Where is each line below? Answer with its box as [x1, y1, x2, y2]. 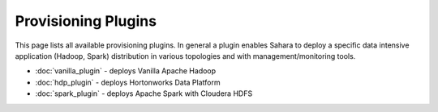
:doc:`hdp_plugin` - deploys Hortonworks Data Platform [35, 77, 221, 87]
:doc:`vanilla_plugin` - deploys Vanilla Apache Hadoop [35, 66, 217, 76]
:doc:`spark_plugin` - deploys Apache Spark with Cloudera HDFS [35, 89, 253, 98]
